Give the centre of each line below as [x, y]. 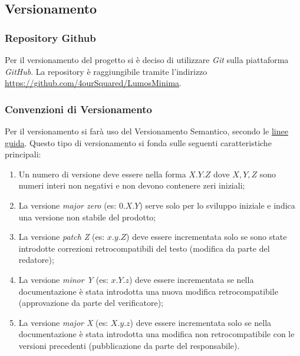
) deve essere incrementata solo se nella [201, 322]
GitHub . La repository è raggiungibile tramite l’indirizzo [106, 71]
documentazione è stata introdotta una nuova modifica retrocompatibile [148, 291]
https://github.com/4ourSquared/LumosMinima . [93, 83]
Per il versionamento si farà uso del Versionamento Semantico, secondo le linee [146, 131]
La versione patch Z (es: [62, 237]
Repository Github [50, 37]
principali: [23, 154]
